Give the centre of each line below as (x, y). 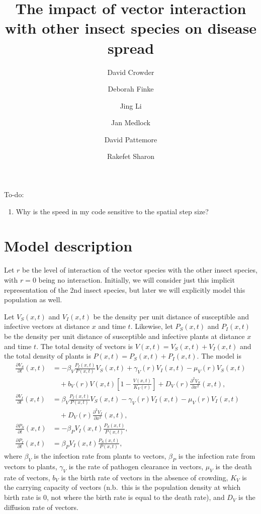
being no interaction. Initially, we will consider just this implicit (137, 279)
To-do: (14, 194)
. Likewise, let (152, 326)
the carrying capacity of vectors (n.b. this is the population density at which (122, 487)
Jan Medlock (131, 122)
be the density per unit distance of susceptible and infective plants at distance (124, 336)
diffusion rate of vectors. (41, 507)
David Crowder (131, 72)
